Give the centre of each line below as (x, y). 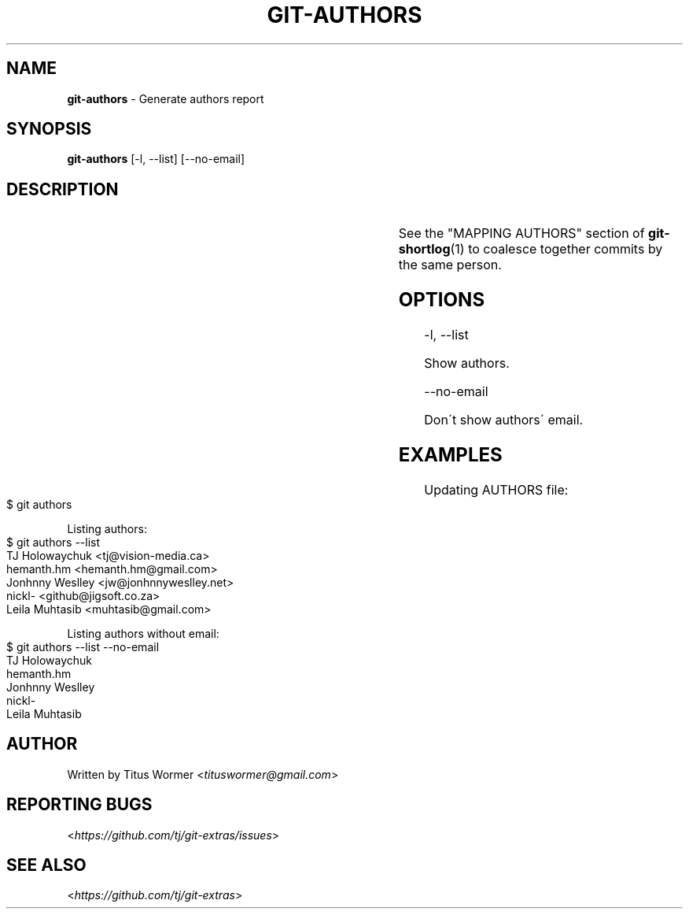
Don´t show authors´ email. (504, 420)
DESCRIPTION (63, 189)
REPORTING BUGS (79, 805)
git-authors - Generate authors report (166, 98)
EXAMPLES (450, 455)
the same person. (450, 265)
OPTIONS (442, 300)
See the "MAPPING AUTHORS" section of (521, 233)
